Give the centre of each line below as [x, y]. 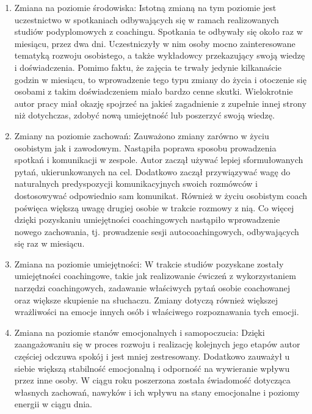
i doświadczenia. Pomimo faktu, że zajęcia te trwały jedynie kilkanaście [148, 67]
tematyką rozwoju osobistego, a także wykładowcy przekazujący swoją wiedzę [160, 55]
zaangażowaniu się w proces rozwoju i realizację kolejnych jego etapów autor [157, 344]
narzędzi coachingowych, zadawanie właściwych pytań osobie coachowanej [152, 288]
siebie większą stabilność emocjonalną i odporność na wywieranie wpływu [152, 368]
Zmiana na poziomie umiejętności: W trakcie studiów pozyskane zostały [149, 263]
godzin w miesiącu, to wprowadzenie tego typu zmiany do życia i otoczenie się [160, 79]
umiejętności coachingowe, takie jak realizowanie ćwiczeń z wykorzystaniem [155, 276]
